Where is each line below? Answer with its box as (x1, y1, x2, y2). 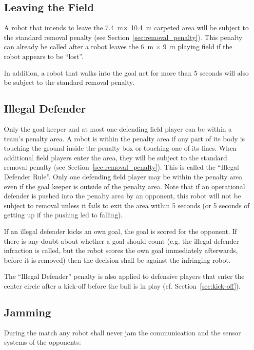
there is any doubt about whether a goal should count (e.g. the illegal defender (4, 235, 239, 246)
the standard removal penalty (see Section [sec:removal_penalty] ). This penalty (4, 32, 242, 42)
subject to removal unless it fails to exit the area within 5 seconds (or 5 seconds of (4, 200, 250, 210)
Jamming (4, 304, 51, 319)
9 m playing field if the (163, 41, 233, 52)
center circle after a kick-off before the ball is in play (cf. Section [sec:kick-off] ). (4, 280, 241, 291)
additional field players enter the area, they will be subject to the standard (4, 152, 227, 162)
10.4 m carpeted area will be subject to (130, 22, 249, 33)
